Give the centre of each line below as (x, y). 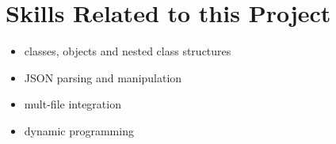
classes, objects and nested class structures (128, 51)
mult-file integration (73, 104)
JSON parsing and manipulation (103, 77)
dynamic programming (79, 130)
